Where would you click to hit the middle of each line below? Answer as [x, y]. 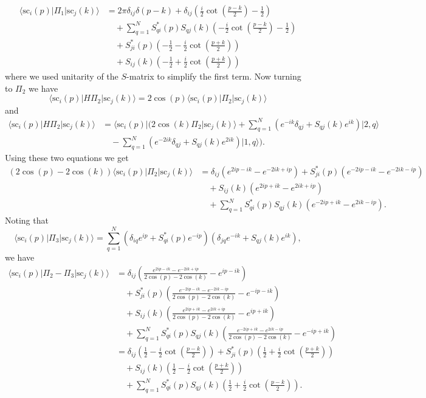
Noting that [27, 220]
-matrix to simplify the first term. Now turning [214, 76]
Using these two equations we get [67, 157]
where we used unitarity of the [62, 76]
